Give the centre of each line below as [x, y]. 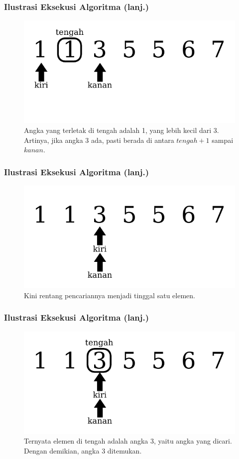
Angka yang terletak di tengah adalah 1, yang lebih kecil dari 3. [121, 130]
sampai [223, 140]
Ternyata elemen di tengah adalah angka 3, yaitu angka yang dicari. [128, 441]
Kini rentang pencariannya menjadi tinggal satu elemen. [110, 295]
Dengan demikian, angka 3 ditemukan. [83, 450]
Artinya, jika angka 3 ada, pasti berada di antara [99, 140]
